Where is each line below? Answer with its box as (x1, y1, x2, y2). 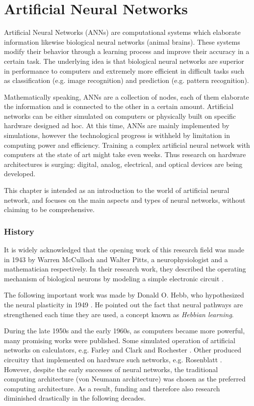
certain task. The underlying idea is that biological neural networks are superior (4, 55, 244, 66)
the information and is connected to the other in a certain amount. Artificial (4, 101, 234, 111)
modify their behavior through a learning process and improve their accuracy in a (4, 46, 250, 56)
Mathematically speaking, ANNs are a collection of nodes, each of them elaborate (4, 91, 249, 102)
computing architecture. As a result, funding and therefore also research (4, 383, 220, 393)
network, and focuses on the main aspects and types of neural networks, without (4, 194, 246, 205)
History (4, 225, 34, 237)
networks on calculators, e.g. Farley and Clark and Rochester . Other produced (4, 345, 241, 355)
